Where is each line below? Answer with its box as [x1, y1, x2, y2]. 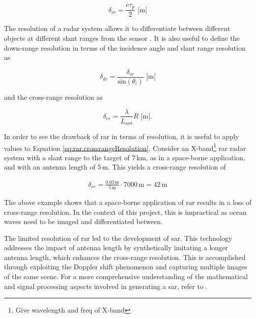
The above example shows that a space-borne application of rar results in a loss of [4, 197, 252, 207]
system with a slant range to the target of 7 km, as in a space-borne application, [4, 152, 245, 162]
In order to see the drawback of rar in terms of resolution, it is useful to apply [4, 131, 239, 142]
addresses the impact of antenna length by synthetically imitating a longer [4, 242, 228, 253]
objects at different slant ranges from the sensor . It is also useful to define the [4, 33, 240, 43]
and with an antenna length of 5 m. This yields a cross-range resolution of [4, 162, 226, 172]
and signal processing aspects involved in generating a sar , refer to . [4, 281, 208, 291]
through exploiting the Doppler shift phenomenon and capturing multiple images [4, 261, 248, 272]
